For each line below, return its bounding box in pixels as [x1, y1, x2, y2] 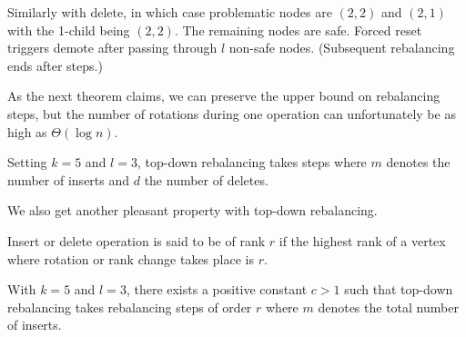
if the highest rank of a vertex [279, 231, 446, 250]
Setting [7, 153, 47, 172]
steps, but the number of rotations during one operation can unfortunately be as [7, 104, 456, 123]
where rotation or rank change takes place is [7, 249, 254, 268]
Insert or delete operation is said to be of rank [7, 231, 266, 250]
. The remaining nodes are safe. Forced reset [174, 20, 422, 39]
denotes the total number [318, 297, 459, 316]
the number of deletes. [144, 170, 268, 189]
